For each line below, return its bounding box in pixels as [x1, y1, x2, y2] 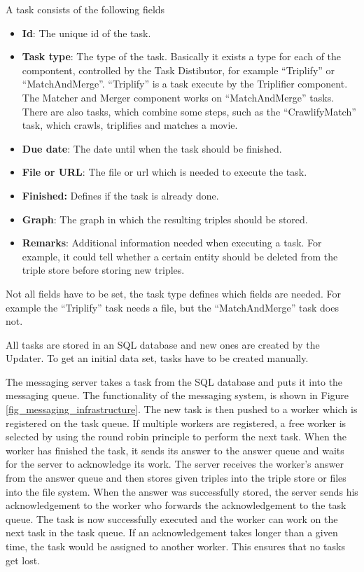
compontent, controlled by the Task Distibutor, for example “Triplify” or [22, 62, 335, 77]
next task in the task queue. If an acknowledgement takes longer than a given [6, 525, 338, 540]
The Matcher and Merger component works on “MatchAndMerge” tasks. [22, 90, 335, 104]
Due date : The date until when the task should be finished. [22, 141, 282, 155]
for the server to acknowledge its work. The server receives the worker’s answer [6, 456, 344, 471]
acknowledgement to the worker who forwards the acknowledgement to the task [6, 498, 346, 512]
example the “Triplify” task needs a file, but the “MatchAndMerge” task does [6, 300, 339, 314]
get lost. [6, 552, 41, 567]
